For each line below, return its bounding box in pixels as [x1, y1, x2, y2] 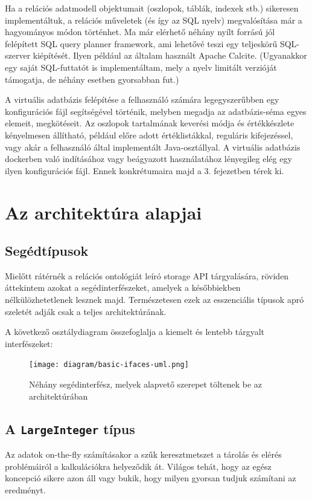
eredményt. [5, 483, 46, 496]
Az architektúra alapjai [5, 200, 202, 224]
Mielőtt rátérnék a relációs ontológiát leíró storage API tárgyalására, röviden [5, 269, 289, 282]
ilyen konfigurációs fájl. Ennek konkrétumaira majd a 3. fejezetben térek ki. [5, 164, 284, 177]
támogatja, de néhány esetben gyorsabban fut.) [5, 73, 179, 85]
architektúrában [29, 389, 88, 402]
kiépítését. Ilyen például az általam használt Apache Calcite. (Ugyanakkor [33, 49, 307, 62]
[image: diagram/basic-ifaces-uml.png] [29, 360, 189, 369]
